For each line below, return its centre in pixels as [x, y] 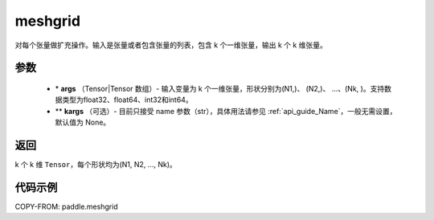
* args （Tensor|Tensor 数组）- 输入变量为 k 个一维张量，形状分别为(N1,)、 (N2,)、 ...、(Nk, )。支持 [220, 88]
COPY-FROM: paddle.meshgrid [66, 206]
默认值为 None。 [83, 122]
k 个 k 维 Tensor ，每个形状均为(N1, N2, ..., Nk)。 [96, 165]
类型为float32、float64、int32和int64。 [127, 100]
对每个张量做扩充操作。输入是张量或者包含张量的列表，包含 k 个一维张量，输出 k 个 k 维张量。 [171, 45]
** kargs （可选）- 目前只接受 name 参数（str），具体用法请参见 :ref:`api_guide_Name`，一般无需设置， [226, 111]
